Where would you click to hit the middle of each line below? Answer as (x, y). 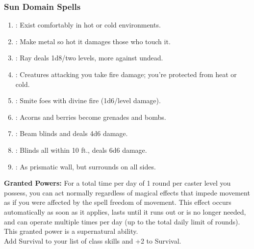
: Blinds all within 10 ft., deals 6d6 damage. (81, 150)
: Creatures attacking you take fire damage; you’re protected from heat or (126, 74)
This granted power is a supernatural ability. (71, 231)
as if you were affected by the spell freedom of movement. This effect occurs (118, 202)
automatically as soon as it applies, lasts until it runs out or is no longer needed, (125, 211)
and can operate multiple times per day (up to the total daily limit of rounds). (122, 221)
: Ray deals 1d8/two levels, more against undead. (89, 58)
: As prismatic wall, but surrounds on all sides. (86, 166)
